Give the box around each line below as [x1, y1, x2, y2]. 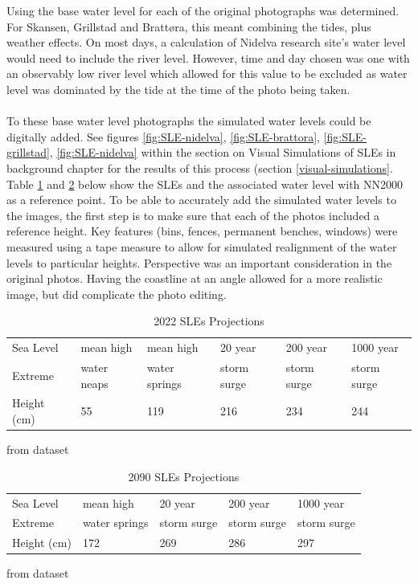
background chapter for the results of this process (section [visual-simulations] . [6, 159, 393, 176]
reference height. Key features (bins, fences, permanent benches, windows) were [6, 223, 398, 239]
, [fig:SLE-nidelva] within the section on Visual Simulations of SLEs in [49, 144, 396, 161]
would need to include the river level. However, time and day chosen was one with [6, 49, 410, 66]
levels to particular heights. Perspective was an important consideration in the [6, 254, 392, 271]
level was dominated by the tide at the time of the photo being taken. [6, 80, 350, 97]
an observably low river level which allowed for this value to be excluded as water [6, 65, 408, 82]
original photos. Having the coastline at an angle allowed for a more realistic [6, 270, 383, 287]
